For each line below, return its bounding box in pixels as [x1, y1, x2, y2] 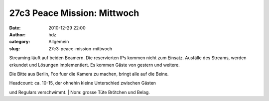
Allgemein [48, 39, 69, 45]
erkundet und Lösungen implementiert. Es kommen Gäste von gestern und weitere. [9, 62, 180, 68]
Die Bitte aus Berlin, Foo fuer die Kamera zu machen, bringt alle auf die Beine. [9, 71, 169, 77]
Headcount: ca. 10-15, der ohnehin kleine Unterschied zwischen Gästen [9, 80, 156, 86]
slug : [9, 45, 20, 52]
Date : [9, 25, 21, 31]
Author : [9, 31, 26, 37]
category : [9, 39, 30, 45]
